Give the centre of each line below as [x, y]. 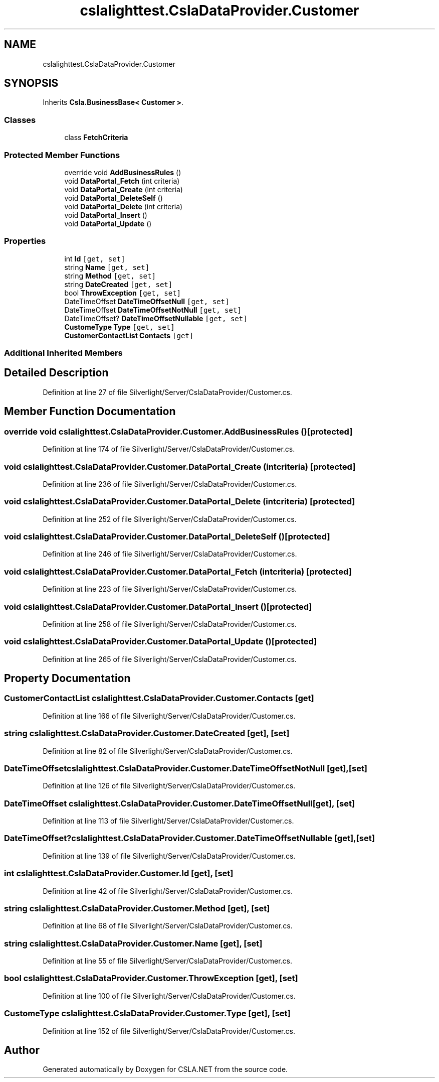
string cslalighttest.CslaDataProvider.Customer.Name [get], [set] [133, 943]
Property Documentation [67, 679]
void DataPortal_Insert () [106, 215]
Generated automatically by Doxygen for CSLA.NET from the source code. [165, 1069]
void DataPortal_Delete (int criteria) [124, 206]
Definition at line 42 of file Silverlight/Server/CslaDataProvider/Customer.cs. [168, 891]
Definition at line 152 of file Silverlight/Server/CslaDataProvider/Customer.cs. [169, 1031]
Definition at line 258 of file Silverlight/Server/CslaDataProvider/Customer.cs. [170, 624]
